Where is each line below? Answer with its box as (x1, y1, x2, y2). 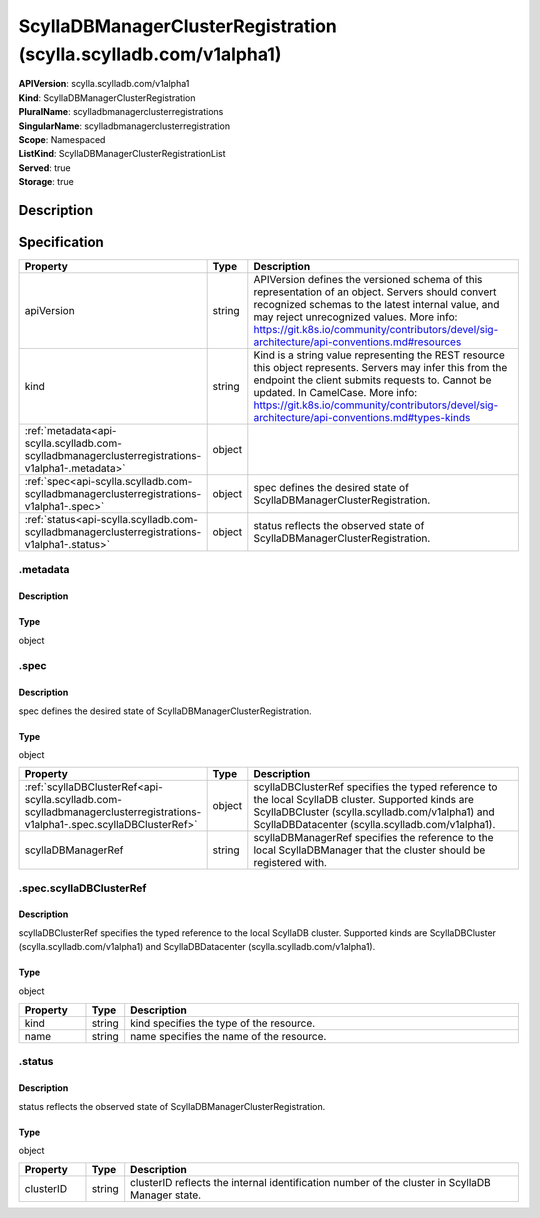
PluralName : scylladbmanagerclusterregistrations (18, 106, 224, 118)
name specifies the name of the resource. (130, 1030, 327, 1044)
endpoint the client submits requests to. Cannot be (253, 373, 492, 387)
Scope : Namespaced (18, 133, 106, 145)
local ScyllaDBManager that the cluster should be (253, 843, 486, 857)
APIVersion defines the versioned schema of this (253, 273, 483, 286)
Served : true (18, 161, 71, 174)
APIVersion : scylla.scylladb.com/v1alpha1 (18, 78, 190, 90)
